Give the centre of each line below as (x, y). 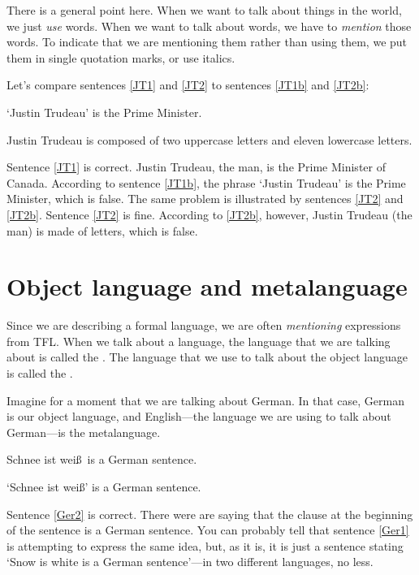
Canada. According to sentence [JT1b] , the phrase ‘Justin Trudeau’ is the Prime (206, 182)
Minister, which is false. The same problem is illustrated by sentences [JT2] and (205, 199)
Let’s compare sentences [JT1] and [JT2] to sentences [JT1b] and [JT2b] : (188, 85)
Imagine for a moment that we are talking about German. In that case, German (206, 400)
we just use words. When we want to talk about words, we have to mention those (209, 26)
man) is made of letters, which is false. (102, 230)
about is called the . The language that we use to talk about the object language (207, 357)
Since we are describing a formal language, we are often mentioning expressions (204, 325)
